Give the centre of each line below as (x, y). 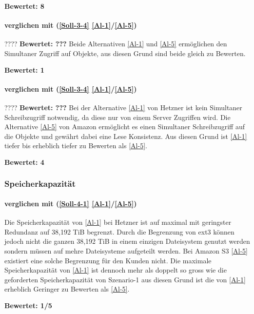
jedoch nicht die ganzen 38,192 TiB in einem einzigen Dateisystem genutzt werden (127, 241)
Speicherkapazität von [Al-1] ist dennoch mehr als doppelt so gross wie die (116, 270)
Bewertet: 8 (24, 6)
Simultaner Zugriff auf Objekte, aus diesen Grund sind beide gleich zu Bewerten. (125, 53)
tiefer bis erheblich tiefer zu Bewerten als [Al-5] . (76, 146)
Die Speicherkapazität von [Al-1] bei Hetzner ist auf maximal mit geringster (118, 222)
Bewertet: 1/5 (28, 305)
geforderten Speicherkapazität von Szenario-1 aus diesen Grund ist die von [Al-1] (125, 279)
